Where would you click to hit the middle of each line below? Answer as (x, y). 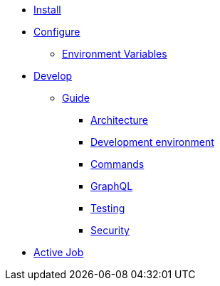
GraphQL (112, 186)
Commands (117, 164)
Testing (108, 208)
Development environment (152, 142)
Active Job (59, 252)
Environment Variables (115, 54)
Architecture (120, 120)
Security (110, 230)
